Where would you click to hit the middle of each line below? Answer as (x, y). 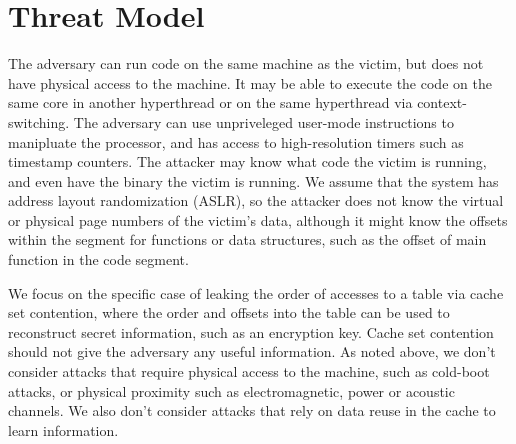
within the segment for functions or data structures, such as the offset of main (247, 239)
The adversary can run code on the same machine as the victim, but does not (246, 63)
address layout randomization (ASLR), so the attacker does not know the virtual (256, 200)
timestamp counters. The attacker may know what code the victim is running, (247, 161)
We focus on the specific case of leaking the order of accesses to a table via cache (256, 292)
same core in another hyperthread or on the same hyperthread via (210, 102)
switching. (39, 121)
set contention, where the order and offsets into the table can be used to (229, 312)
